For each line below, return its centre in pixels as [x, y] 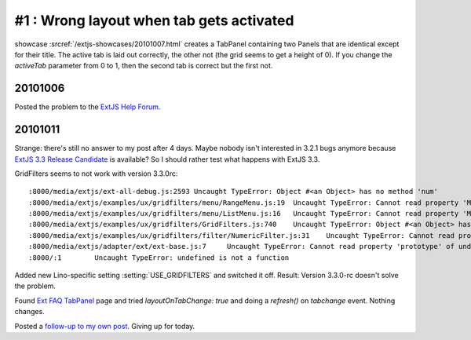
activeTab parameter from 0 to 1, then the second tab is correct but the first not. [144, 66]
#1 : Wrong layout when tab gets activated [154, 20]
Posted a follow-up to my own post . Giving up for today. [105, 326]
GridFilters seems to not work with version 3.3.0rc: [96, 174]
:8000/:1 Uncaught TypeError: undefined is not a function [159, 258]
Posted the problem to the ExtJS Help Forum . [88, 107]
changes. [29, 312]
